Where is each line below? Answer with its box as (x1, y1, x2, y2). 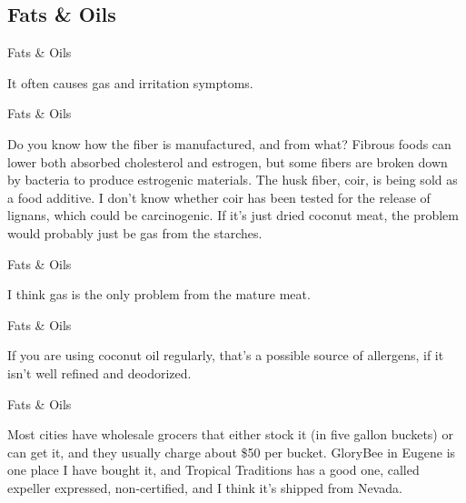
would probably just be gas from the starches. (7, 223, 263, 242)
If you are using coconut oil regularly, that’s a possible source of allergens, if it (7, 346, 444, 365)
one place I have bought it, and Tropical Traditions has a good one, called (7, 460, 420, 479)
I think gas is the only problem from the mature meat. (7, 285, 311, 304)
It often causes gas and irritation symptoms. (7, 73, 253, 92)
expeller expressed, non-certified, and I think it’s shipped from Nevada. (7, 478, 402, 497)
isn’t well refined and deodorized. (7, 363, 192, 382)
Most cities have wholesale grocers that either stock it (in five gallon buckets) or (7, 425, 453, 444)
